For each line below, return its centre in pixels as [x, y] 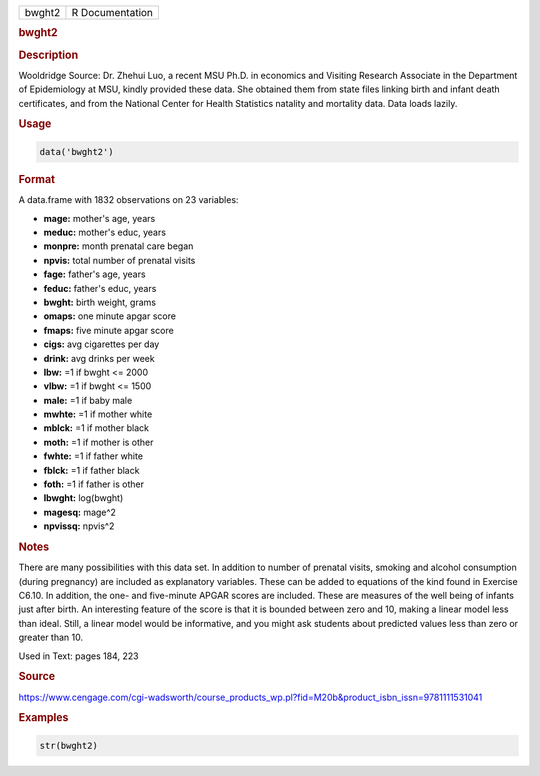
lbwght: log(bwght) [83, 498]
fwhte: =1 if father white [93, 456]
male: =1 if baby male [88, 400]
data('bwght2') [76, 151]
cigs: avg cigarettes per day [101, 344]
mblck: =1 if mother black [96, 428]
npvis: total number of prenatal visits [119, 260]
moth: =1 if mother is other [98, 442]
